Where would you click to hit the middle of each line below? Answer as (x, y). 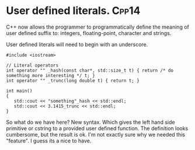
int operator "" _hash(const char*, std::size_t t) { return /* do (90, 70)
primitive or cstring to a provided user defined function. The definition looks (97, 128)
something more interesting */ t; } (51, 75)
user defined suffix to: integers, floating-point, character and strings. (89, 33)
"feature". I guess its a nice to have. (49, 141)
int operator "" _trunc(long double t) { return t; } (73, 81)
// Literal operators (32, 65)
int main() (19, 91)
